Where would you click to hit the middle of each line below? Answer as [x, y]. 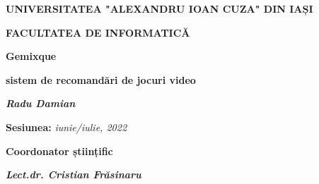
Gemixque [31, 56]
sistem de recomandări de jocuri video [101, 79]
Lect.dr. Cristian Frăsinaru [74, 174]
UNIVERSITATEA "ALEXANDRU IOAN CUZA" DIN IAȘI [159, 8]
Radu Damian [41, 103]
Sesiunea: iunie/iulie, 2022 [66, 127]
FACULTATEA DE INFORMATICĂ [98, 32]
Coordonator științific [59, 151]
